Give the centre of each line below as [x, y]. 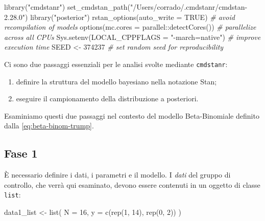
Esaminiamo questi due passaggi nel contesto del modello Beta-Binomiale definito [132, 115]
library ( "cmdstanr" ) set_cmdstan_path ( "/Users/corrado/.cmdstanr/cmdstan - [126, 7]
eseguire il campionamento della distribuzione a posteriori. [107, 98]
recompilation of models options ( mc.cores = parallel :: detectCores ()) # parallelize [130, 27]
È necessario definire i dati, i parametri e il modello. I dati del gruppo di [117, 175]
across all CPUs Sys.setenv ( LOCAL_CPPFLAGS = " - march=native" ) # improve [132, 37]
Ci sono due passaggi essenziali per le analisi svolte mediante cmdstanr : [116, 64]
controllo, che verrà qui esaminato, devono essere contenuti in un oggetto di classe [132, 184]
